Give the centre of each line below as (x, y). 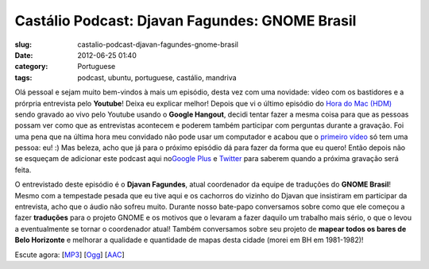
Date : (24, 55)
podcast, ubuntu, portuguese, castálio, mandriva (157, 77)
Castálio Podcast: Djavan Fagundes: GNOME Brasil (186, 21)
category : (31, 67)
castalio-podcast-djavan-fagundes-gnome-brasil (158, 44)
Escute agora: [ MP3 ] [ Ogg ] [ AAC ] (70, 255)
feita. (23, 170)
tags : (23, 77)
